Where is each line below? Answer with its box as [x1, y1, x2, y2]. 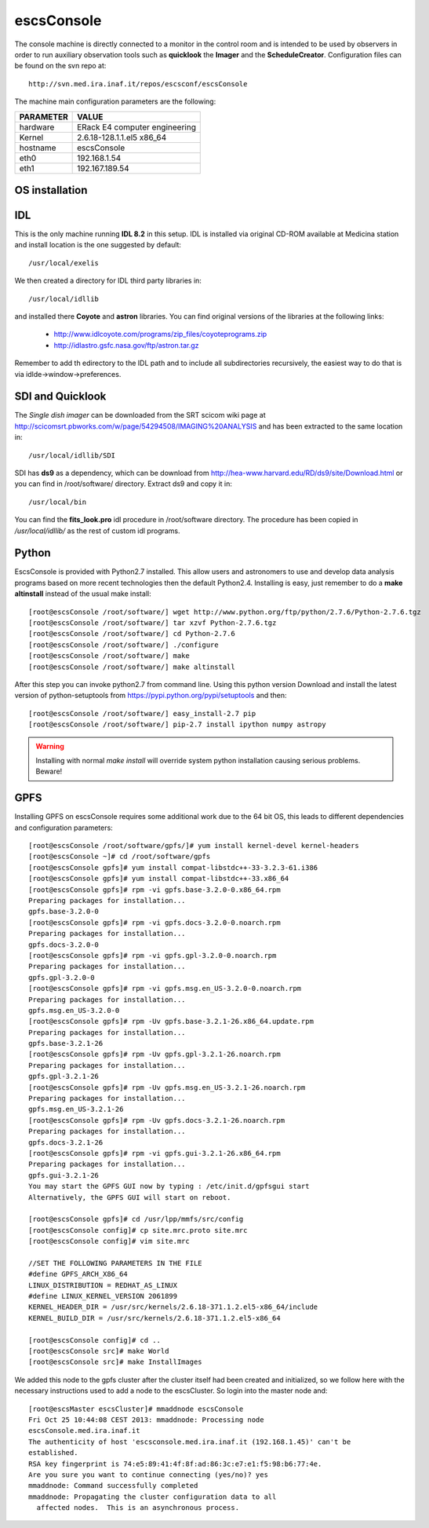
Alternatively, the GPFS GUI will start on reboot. [28, 1193, 231, 1201]
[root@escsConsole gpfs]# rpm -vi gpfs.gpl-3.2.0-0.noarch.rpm [28, 951, 277, 960]
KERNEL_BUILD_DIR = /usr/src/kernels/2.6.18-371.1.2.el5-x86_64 [28, 1314, 282, 1322]
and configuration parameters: [14, 823, 113, 832]
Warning [35, 741, 64, 751]
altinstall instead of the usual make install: [14, 589, 152, 598]
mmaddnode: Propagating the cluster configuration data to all [28, 1492, 277, 1501]
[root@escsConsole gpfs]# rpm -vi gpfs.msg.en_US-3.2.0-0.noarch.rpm [28, 984, 302, 993]
